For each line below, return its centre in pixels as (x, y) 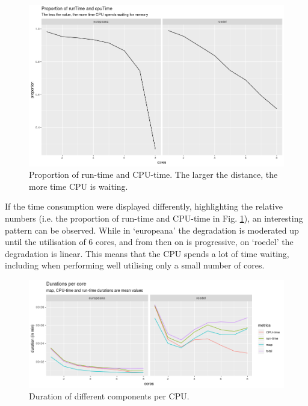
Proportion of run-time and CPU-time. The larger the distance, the (153, 174)
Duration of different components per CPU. (109, 396)
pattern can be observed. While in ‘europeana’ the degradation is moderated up (152, 230)
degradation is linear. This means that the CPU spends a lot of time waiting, (147, 253)
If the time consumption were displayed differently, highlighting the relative (144, 206)
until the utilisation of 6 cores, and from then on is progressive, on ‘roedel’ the (149, 242)
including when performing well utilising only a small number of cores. (135, 265)
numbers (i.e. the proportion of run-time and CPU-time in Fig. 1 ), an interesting (154, 218)
